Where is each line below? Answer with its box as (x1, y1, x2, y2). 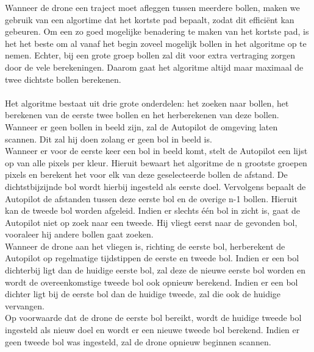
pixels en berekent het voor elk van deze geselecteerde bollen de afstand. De (5, 168, 288, 181)
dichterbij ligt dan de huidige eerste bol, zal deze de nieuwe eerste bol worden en (5, 264, 305, 276)
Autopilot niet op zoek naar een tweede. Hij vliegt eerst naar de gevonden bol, (5, 216, 298, 228)
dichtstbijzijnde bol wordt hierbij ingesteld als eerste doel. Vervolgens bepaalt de (5, 180, 306, 192)
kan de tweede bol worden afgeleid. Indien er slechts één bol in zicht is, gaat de (5, 204, 301, 217)
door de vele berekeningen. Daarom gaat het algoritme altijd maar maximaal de (5, 60, 304, 73)
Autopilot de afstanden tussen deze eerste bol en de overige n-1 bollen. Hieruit (5, 192, 298, 205)
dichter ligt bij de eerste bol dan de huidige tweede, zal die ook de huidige (5, 287, 281, 300)
